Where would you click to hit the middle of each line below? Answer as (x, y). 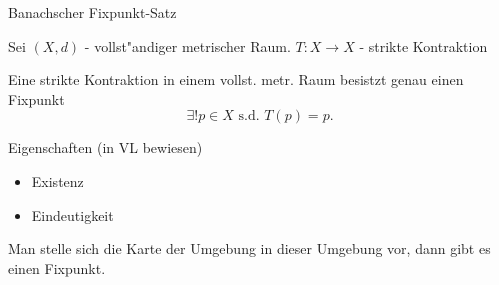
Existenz (57, 180)
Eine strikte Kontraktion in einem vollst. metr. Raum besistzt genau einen (236, 79)
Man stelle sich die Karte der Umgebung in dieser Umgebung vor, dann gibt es (249, 248)
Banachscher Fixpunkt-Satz (92, 12)
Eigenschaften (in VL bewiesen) (105, 147)
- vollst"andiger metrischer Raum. (187, 45)
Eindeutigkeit (72, 214)
